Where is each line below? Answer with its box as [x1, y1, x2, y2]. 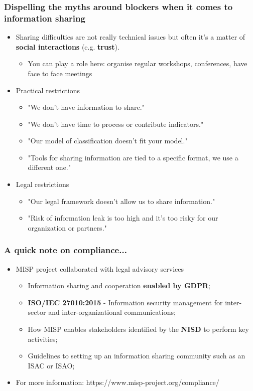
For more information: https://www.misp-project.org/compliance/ [16, 377, 219, 387]
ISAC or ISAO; [28, 360, 75, 370]
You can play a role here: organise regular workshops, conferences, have [28, 58, 247, 69]
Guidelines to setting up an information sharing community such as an [28, 350, 245, 361]
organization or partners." [28, 222, 107, 233]
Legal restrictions [16, 179, 69, 189]
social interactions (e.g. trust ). [16, 41, 119, 52]
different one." [28, 162, 71, 172]
